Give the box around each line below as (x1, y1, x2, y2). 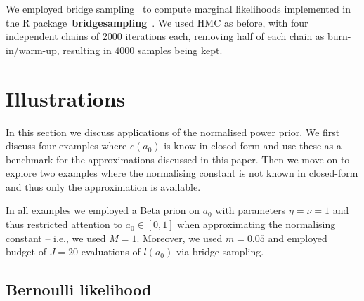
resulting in (63, 42, 112, 57)
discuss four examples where (6, 138, 127, 153)
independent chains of (6, 29, 100, 44)
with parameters (215, 203, 286, 218)
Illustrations (6, 83, 126, 112)
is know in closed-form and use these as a (164, 138, 342, 153)
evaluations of (81, 244, 141, 259)
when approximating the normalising (177, 217, 336, 232)
